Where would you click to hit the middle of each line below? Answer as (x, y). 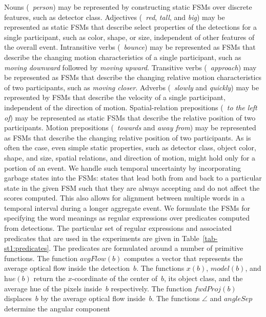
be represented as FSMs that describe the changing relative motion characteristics (133, 77)
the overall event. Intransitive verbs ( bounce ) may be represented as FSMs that (130, 47)
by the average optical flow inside (93, 298)
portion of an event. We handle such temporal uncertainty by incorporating (122, 167)
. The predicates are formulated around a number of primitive (146, 248)
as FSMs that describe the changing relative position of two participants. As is (128, 137)
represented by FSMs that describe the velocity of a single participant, (115, 97)
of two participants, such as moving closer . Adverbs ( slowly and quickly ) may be (132, 87)
